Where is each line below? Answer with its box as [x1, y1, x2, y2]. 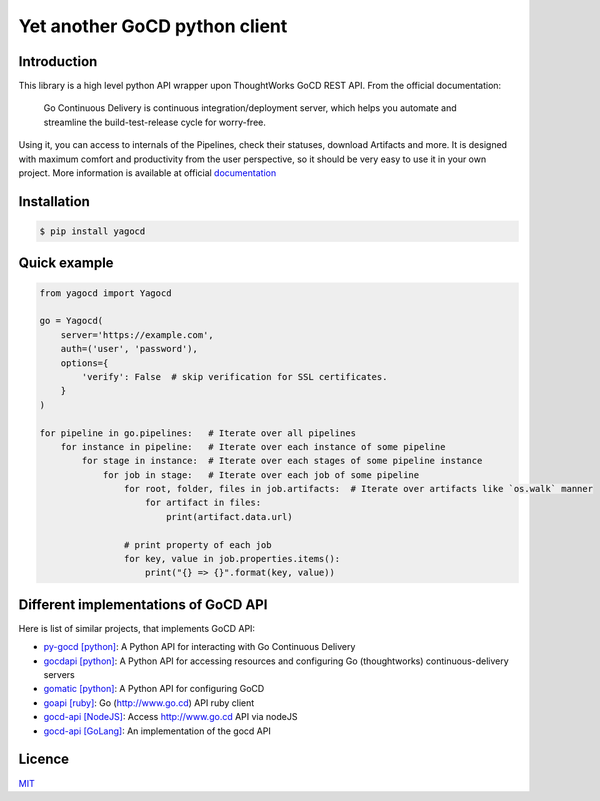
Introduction [18, 53, 98, 70]
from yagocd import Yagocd [39, 287, 172, 299]
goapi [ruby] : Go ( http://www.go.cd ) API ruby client [43, 696, 255, 709]
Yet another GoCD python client [18, 15, 288, 37]
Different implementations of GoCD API [18, 596, 268, 613]
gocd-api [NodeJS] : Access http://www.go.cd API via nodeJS [43, 711, 298, 723]
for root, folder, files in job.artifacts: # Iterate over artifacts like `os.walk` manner [123, 483, 594, 495]
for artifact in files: [145, 497, 262, 509]
